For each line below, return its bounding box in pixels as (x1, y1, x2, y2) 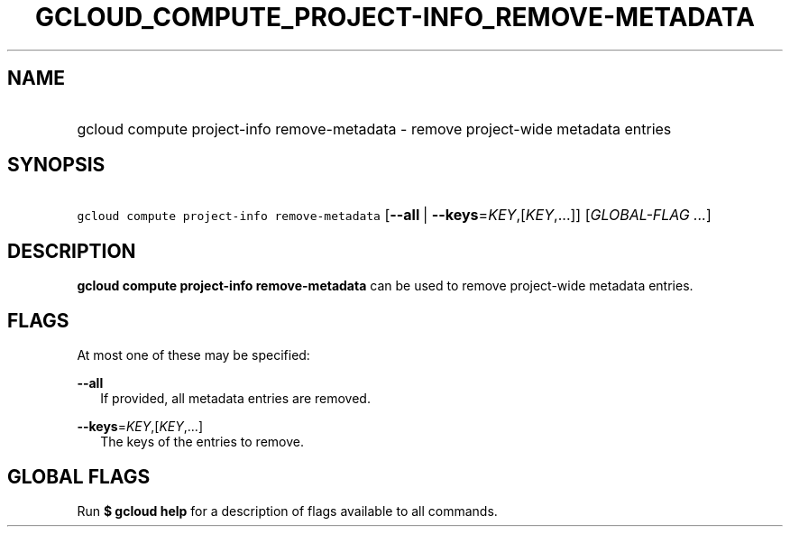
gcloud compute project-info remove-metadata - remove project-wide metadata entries (77, 119, 672, 138)
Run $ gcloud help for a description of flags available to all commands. (77, 502, 498, 519)
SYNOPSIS (7, 153, 106, 177)
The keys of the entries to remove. (100, 434, 304, 450)
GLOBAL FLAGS (7, 465, 151, 488)
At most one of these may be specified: (77, 347, 310, 364)
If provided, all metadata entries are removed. (100, 391, 371, 407)
